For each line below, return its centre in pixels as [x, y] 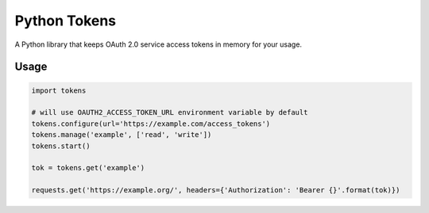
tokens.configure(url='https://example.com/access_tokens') [151, 124]
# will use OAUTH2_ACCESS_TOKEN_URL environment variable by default [170, 112]
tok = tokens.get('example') [88, 168]
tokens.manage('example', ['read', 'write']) [122, 135]
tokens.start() [61, 146]
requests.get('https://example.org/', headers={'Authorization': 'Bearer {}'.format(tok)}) [216, 190]
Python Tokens [66, 21]
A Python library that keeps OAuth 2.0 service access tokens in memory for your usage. [158, 44]
